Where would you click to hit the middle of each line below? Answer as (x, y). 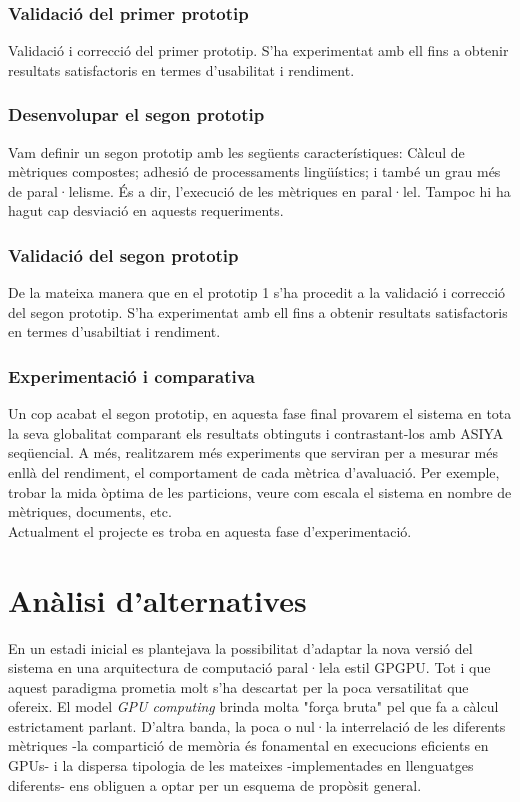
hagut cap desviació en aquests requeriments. (146, 210)
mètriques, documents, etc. (90, 511)
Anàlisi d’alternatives (157, 599)
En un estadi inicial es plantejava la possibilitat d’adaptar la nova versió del (240, 647)
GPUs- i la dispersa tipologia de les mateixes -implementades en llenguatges (241, 765)
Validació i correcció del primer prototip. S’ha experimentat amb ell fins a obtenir (258, 50)
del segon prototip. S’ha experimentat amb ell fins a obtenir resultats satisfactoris (258, 311)
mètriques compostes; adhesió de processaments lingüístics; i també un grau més (254, 171)
